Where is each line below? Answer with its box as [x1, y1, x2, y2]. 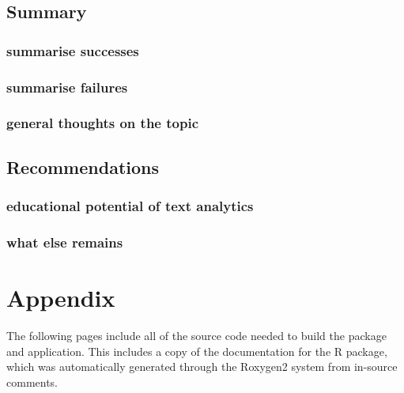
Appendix [6, 281, 115, 313]
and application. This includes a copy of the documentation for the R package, [6, 342, 387, 359]
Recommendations [6, 154, 159, 179]
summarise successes [6, 40, 139, 60]
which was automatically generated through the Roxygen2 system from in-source [6, 358, 398, 375]
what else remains [6, 232, 123, 251]
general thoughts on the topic [6, 113, 198, 133]
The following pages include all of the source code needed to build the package [6, 327, 387, 343]
